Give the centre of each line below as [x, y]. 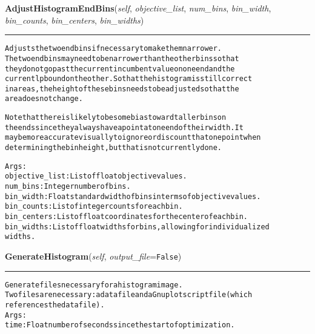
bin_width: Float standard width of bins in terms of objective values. [133, 196]
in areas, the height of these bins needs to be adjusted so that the [122, 89]
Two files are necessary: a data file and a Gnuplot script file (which [129, 295]
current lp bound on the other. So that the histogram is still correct [129, 79]
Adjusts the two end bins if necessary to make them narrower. [114, 49]
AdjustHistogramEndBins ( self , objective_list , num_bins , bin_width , [138, 8]
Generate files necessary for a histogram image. [94, 285]
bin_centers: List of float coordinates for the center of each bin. [126, 217]
